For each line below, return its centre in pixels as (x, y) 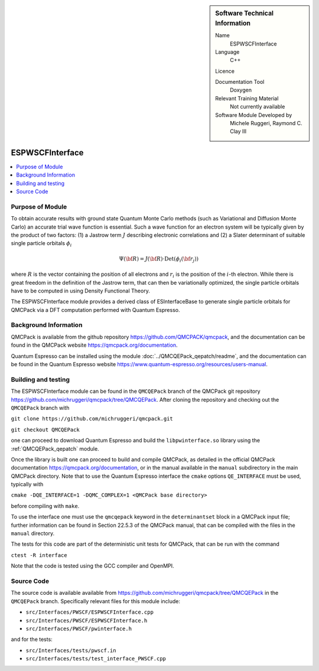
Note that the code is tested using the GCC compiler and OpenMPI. (92, 566)
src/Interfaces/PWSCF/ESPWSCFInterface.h (87, 620)
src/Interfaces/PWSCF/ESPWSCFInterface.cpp (89, 612)
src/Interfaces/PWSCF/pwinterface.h (79, 628)
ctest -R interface (39, 555)
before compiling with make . (45, 506)
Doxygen (241, 90)
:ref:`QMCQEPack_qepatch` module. (55, 448)
